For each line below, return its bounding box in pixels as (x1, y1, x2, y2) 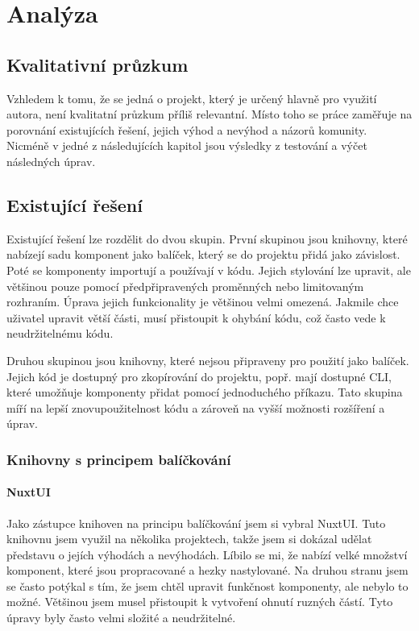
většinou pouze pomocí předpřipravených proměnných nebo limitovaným (6, 277, 364, 294)
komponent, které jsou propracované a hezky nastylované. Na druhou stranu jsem (6, 562, 409, 579)
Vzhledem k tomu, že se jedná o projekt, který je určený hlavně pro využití (6, 89, 377, 106)
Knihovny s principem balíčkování (6, 449, 231, 469)
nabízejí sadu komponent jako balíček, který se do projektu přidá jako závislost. (6, 246, 400, 263)
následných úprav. (6, 152, 96, 169)
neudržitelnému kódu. (6, 325, 114, 342)
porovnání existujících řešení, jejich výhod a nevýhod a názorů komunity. (6, 121, 367, 138)
